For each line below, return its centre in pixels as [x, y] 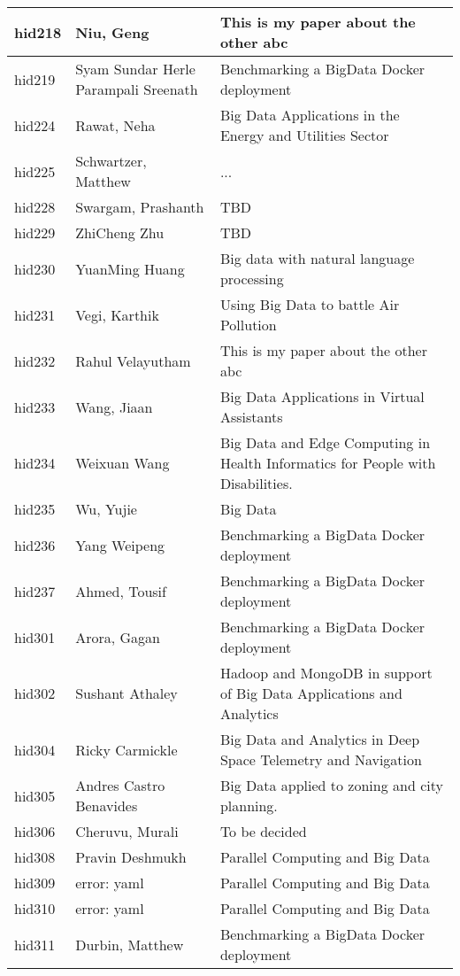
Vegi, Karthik [117, 314]
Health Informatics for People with [328, 463]
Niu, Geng [112, 32]
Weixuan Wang [123, 463]
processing [252, 279]
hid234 [35, 463]
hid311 [35, 944]
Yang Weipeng [120, 545]
